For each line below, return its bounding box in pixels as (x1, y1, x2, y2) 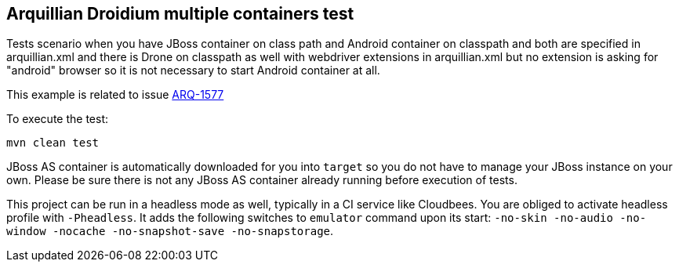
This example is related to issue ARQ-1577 (6, 88, 224, 102)
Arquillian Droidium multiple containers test (6, 4, 354, 24)
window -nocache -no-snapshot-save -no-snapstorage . (6, 224, 334, 238)
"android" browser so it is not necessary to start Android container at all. (6, 63, 380, 78)
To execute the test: (6, 112, 108, 126)
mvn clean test (6, 136, 100, 150)
